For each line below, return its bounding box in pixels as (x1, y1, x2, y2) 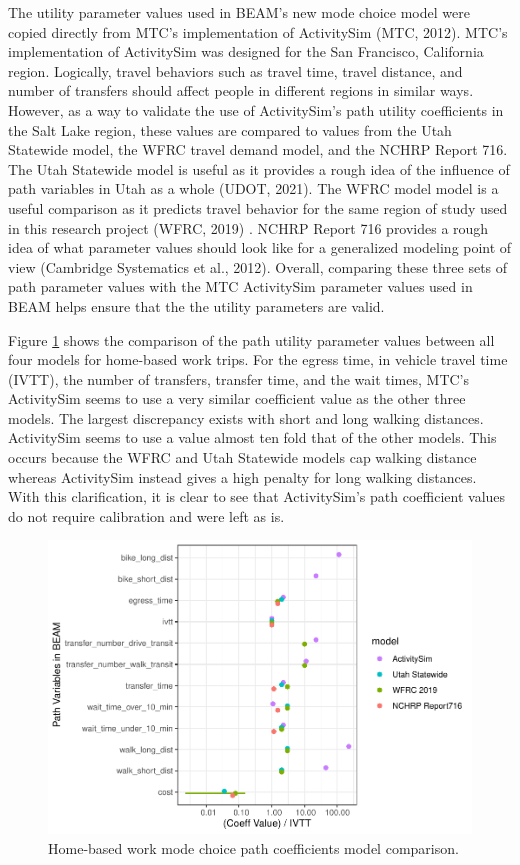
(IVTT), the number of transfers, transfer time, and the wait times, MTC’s (8, 368, 470, 389)
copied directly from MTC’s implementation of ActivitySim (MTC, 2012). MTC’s (8, 21, 508, 42)
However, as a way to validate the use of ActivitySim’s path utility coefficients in (8, 99, 504, 120)
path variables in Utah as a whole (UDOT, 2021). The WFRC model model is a (8, 178, 499, 199)
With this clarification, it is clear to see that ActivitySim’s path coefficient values (8, 486, 506, 507)
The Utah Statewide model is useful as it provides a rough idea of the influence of (8, 158, 510, 179)
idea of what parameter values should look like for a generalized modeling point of (8, 237, 512, 258)
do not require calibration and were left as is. (8, 505, 285, 526)
